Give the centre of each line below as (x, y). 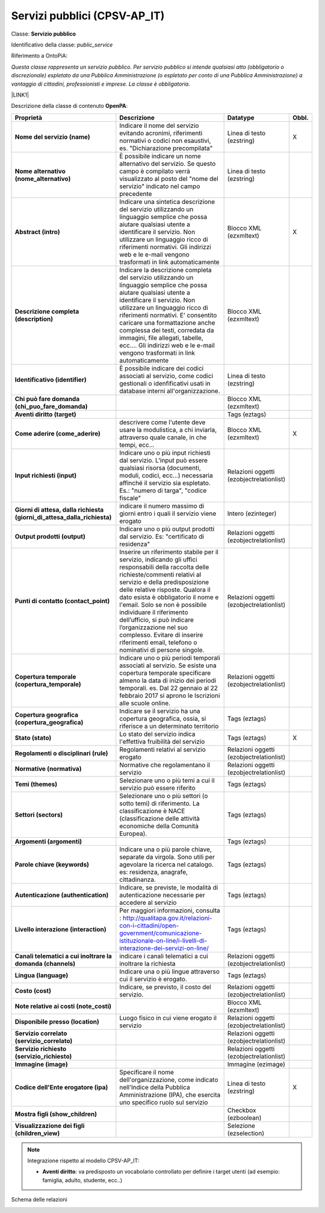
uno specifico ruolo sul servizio (164, 1102)
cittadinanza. (138, 879)
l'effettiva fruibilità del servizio (162, 741)
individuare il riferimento (154, 612)
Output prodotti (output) (50, 536)
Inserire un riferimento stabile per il (169, 552)
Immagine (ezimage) (256, 1064)
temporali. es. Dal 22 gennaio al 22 (169, 688)
